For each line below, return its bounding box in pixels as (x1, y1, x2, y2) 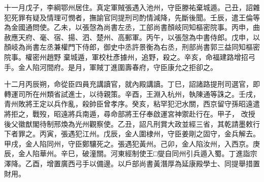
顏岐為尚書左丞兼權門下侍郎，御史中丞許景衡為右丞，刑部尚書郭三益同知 (4, 42, 246, 52)
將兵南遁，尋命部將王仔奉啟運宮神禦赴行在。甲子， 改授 (68, 108, 255, 119)
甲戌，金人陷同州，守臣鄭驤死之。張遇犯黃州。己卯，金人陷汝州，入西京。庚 (4, 138, 260, 149)
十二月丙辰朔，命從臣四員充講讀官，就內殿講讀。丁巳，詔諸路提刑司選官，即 (4, 79, 260, 89)
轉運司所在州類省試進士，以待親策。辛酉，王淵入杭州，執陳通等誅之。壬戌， (4, 88, 260, 99)
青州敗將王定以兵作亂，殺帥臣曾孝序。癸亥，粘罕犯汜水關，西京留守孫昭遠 (4, 98, 253, 109)
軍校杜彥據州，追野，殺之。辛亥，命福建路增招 (91, 51, 248, 62)
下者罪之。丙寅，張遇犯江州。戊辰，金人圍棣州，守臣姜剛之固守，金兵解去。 (4, 128, 260, 139)
